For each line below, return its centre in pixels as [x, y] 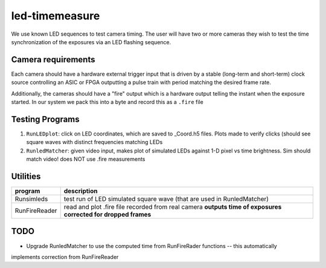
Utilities [26, 176]
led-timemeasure [56, 16]
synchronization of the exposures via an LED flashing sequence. [91, 42]
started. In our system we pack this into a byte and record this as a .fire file [107, 102]
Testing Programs [45, 119]
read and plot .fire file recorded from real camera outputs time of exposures [173, 207]
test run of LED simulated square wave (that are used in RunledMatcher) [166, 199]
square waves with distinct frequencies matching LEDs [94, 142]
